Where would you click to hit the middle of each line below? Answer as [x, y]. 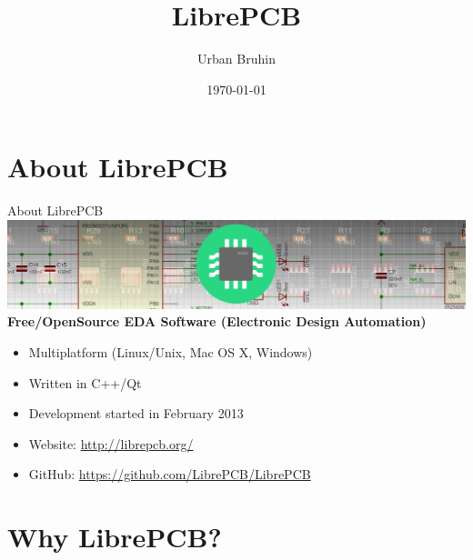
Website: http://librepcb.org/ [111, 443]
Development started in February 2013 [136, 413]
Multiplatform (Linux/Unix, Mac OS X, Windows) [171, 351]
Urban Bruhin [236, 59]
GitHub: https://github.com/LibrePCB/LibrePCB [170, 474]
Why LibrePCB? [115, 537]
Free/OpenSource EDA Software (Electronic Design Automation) [217, 321]
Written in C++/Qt [85, 382]
